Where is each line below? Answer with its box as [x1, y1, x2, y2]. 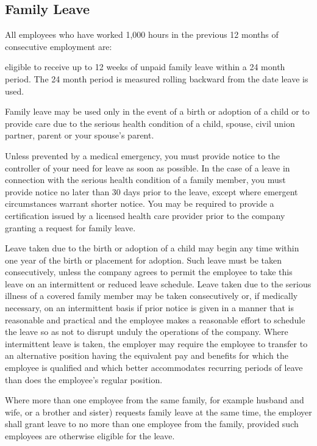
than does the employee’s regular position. [5, 373, 163, 386]
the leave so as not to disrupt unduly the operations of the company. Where [5, 325, 288, 338]
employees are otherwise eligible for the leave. [5, 430, 175, 442]
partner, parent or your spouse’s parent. [5, 129, 154, 142]
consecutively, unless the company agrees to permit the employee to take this [5, 265, 293, 278]
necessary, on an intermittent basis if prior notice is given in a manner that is [5, 301, 294, 314]
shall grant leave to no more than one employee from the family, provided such [5, 417, 299, 430]
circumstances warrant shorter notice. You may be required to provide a [5, 197, 274, 210]
